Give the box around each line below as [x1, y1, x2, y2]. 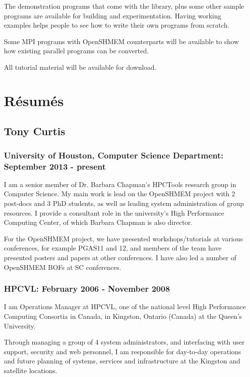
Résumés [4, 90, 64, 110]
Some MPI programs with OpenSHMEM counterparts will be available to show [4, 36, 239, 46]
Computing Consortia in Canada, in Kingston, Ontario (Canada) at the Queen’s [4, 311, 242, 321]
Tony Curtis [4, 124, 65, 139]
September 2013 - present [4, 160, 106, 172]
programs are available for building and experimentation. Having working [4, 10, 221, 20]
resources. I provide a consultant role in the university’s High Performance [4, 207, 224, 218]
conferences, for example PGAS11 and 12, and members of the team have [4, 243, 222, 253]
